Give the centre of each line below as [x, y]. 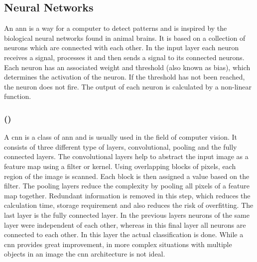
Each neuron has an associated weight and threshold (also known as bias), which [127, 67]
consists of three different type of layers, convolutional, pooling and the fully [121, 146]
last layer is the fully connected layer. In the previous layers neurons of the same [127, 215]
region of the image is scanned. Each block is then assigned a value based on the [127, 176]
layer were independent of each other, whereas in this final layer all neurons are [125, 224]
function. [18, 96]
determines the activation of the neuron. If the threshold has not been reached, [125, 77]
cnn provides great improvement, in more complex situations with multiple [118, 244]
